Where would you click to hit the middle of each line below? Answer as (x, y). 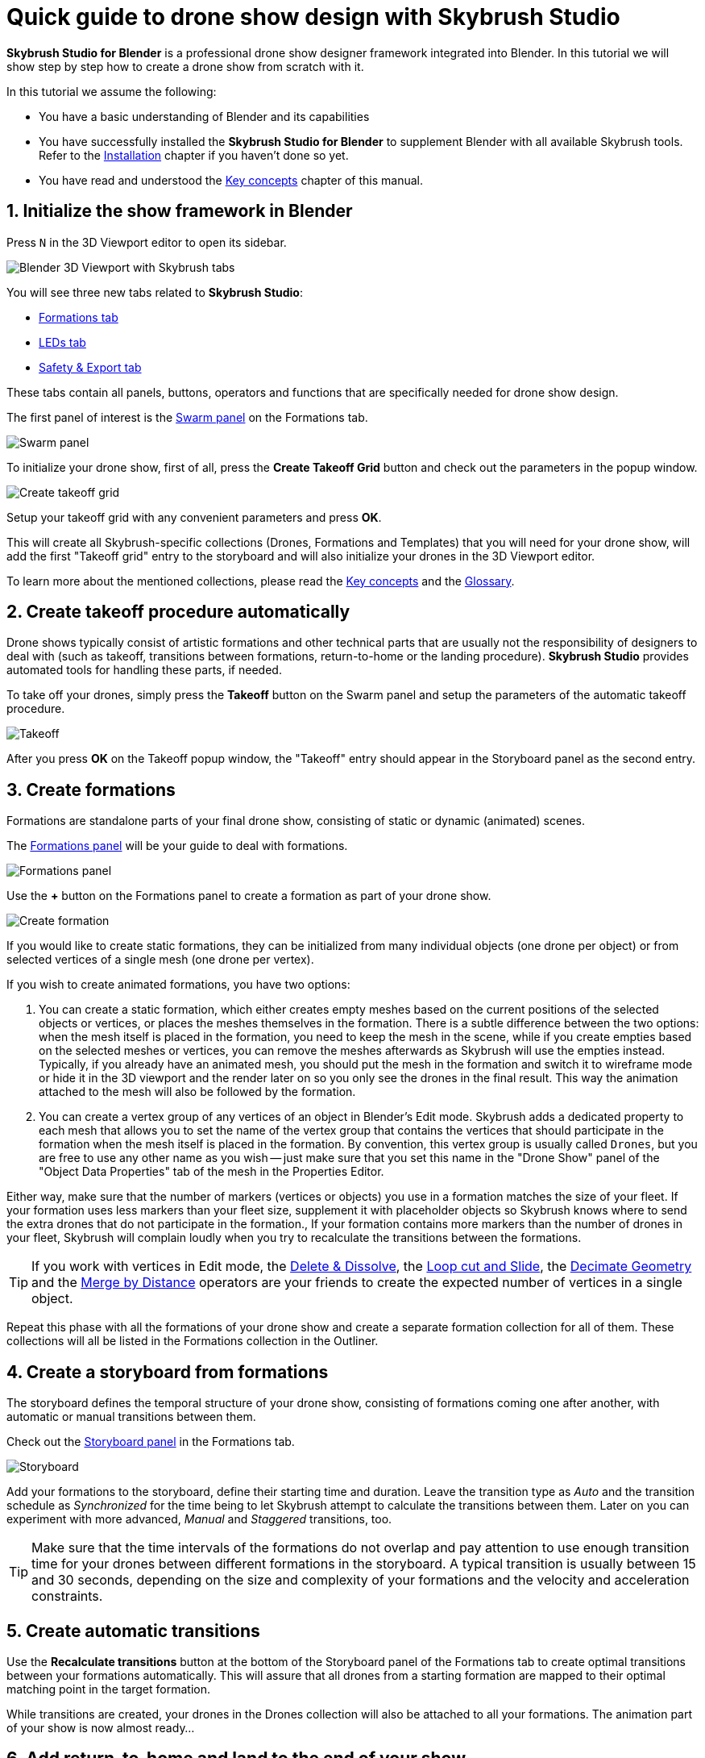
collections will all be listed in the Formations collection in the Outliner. (193, 1341)
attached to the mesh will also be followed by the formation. (197, 1092)
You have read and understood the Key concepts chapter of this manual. (231, 180)
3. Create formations (91, 789)
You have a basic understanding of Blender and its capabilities (204, 116)
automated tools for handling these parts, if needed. (144, 670)
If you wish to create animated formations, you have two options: (178, 985)
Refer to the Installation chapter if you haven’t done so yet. (194, 155)
